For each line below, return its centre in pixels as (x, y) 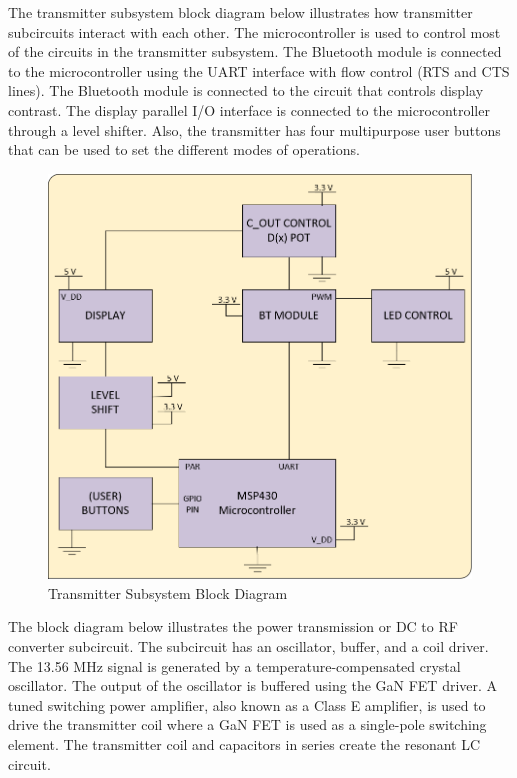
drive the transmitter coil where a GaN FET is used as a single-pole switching (247, 724)
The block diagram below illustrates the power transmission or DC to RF (233, 626)
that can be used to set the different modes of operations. (184, 149)
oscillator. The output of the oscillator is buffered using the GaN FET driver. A (253, 685)
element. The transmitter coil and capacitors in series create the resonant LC (244, 744)
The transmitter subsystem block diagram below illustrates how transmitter (240, 12)
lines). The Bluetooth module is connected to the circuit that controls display (246, 90)
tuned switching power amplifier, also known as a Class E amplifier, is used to (247, 704)
